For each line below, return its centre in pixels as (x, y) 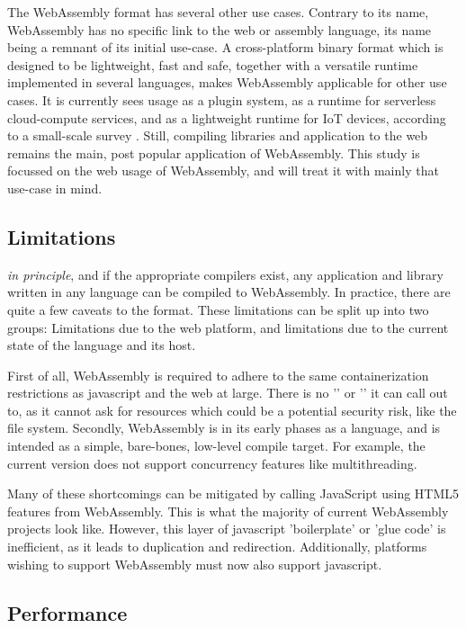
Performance (67, 612)
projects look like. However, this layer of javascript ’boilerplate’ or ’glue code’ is (227, 529)
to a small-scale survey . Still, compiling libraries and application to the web (218, 135)
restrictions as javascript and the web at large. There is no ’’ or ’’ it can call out (228, 393)
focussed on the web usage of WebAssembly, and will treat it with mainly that (223, 170)
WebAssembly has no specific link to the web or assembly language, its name (220, 29)
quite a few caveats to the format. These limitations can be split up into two (218, 309)
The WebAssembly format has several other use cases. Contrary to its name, (218, 12)
